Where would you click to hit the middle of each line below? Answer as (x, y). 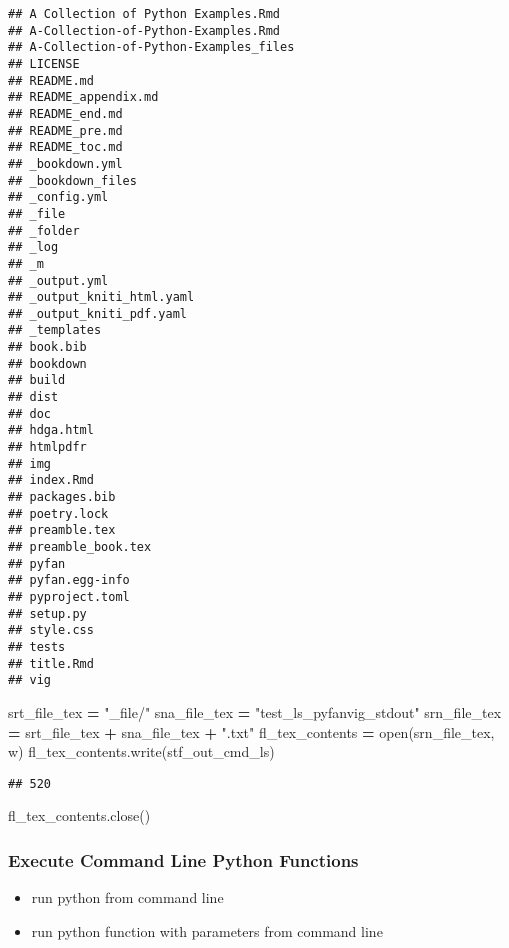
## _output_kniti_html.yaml (101, 297)
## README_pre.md (65, 130)
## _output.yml (58, 280)
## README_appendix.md (83, 97)
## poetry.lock (58, 513)
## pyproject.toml (69, 596)
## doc (29, 413)
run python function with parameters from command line (207, 930)
